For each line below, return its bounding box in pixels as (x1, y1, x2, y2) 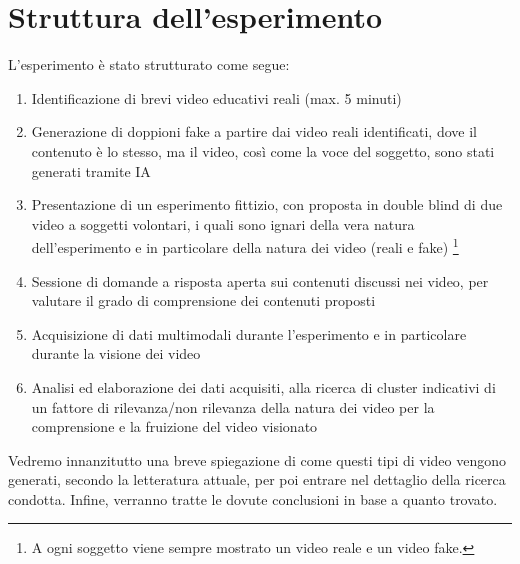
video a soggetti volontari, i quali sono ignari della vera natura (31, 213, 415, 234)
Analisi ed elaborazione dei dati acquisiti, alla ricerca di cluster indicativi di (31, 376, 496, 397)
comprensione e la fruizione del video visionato (31, 416, 318, 437)
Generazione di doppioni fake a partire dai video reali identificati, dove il (31, 121, 477, 142)
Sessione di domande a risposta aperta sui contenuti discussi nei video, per (31, 270, 489, 291)
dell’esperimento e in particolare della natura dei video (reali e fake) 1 (31, 234, 459, 257)
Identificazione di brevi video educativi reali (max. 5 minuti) (31, 87, 402, 108)
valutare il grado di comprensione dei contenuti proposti (31, 290, 376, 311)
